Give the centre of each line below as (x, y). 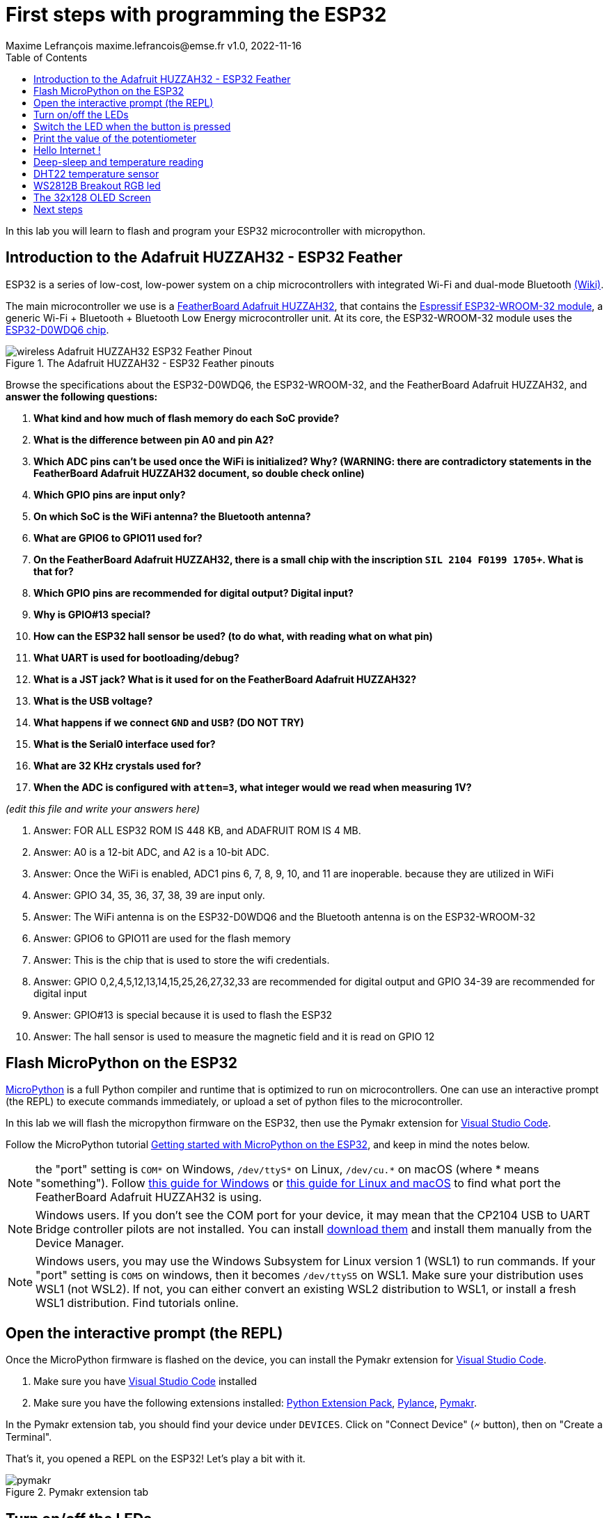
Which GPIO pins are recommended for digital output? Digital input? (193, 593)
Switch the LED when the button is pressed (132, 126)
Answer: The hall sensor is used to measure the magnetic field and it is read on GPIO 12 (234, 1036)
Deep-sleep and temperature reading (119, 162)
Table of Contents (47, 57)
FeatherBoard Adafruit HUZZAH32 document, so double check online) (199, 473)
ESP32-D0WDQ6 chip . (57, 329)
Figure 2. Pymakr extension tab (77, 1492)
